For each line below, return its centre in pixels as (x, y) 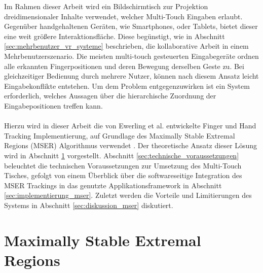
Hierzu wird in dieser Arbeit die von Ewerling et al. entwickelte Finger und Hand (130, 126)
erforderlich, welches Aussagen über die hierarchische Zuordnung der (110, 96)
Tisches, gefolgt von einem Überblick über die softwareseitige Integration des (123, 175)
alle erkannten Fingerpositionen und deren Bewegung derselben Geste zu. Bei (124, 66)
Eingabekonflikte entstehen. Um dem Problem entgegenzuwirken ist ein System (127, 86)
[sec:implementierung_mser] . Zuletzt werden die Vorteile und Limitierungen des (128, 195)
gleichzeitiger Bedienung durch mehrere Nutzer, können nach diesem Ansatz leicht (131, 76)
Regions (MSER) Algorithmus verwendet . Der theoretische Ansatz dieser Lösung (130, 145)
